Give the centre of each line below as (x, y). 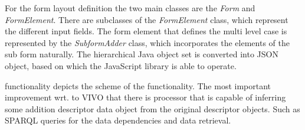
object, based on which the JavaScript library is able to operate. (121, 65)
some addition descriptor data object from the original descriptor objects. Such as (152, 108)
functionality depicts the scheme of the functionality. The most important (138, 85)
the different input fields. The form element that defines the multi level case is (146, 31)
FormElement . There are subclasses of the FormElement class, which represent (147, 19)
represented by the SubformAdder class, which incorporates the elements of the (147, 42)
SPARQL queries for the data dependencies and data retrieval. (118, 120)
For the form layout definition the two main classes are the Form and (130, 8)
